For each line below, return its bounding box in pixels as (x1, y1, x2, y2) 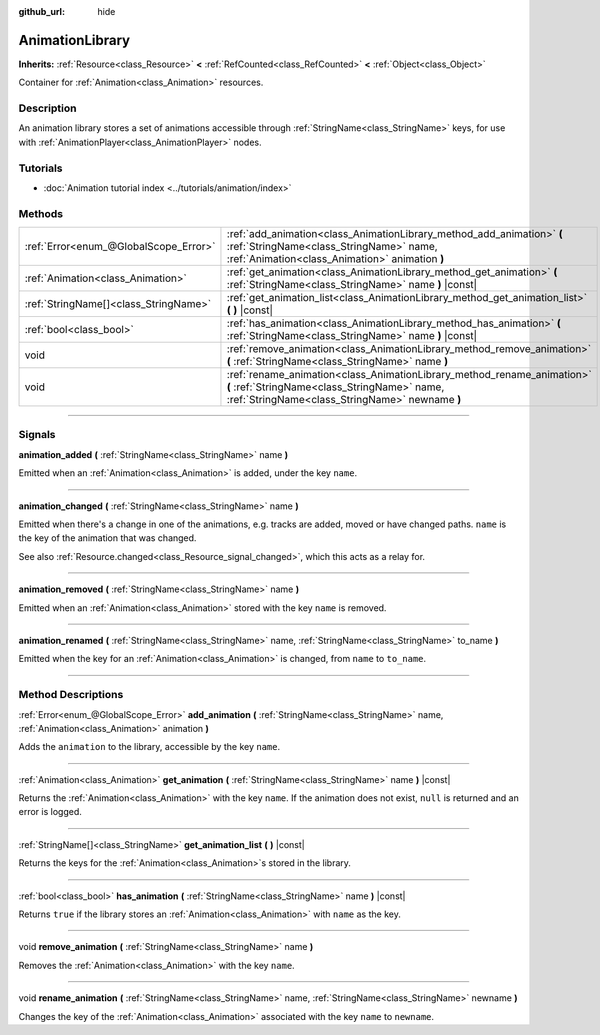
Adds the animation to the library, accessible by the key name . (18, 741, 280, 753)
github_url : (18, 6, 65, 17)
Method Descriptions (18, 688, 124, 702)
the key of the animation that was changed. (18, 532, 197, 544)
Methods (18, 206, 64, 220)
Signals (18, 428, 56, 442)
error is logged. (18, 806, 82, 818)
